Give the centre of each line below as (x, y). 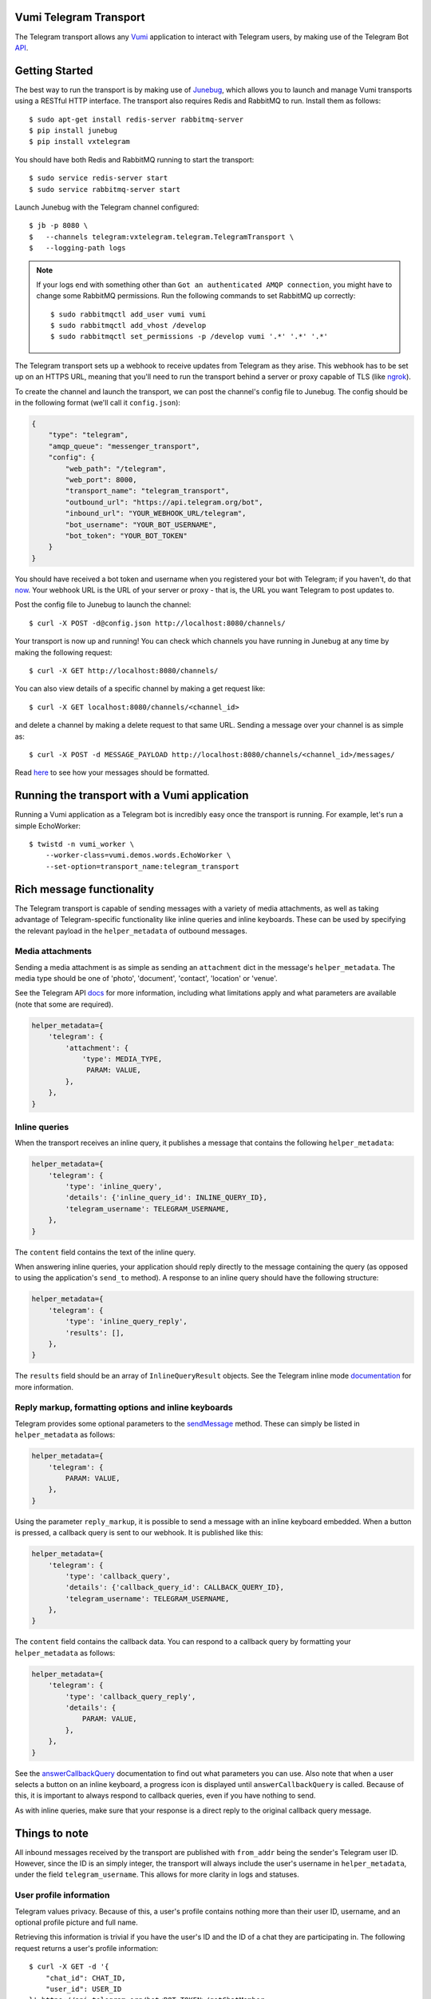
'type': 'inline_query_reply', (126, 1322)
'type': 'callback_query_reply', (130, 1696)
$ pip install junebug (73, 130)
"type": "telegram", (89, 435)
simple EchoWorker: (48, 826)
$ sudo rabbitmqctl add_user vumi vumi (129, 314)
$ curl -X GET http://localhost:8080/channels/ (124, 671)
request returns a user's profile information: (87, 1948)
